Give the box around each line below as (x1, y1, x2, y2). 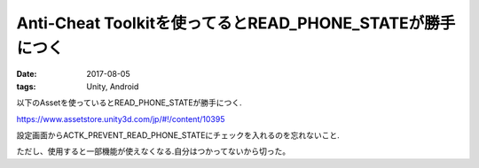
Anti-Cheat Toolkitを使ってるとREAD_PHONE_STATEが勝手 (16, 13, 456, 33)
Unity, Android (86, 80, 139, 92)
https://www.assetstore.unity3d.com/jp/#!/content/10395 (16, 113, 225, 124)
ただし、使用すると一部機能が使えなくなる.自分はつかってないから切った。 (16, 146, 291, 157)
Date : (16, 69, 37, 80)
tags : (16, 80, 36, 92)
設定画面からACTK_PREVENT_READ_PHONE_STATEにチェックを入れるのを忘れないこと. (16, 129, 341, 141)
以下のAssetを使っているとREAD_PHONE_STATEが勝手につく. (16, 97, 243, 108)
